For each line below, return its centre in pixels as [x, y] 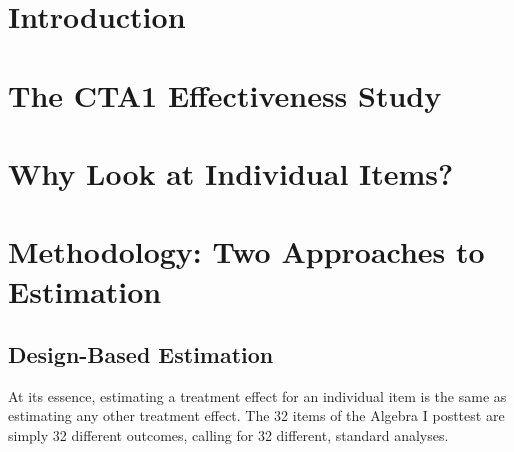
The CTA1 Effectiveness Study [225, 94]
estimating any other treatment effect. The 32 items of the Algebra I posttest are [256, 415]
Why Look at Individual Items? [231, 172]
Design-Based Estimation [141, 354]
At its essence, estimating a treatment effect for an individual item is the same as [257, 395]
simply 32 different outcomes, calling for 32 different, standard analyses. [228, 435]
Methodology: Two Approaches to [246, 251]
